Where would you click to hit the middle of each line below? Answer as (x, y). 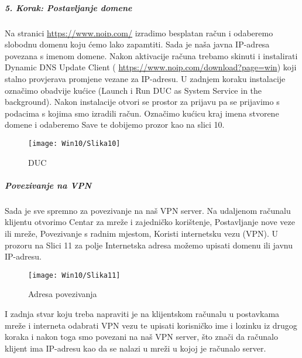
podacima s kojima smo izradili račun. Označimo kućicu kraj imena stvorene (142, 113)
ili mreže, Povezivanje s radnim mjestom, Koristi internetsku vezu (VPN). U (142, 233)
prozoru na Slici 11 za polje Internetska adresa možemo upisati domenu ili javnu (149, 245)
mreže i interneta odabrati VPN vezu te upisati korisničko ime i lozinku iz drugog (151, 325)
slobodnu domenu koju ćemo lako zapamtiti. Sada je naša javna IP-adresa (137, 44)
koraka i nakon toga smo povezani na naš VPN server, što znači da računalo (141, 337)
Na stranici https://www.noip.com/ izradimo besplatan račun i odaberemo (139, 33)
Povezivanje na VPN (48, 185)
